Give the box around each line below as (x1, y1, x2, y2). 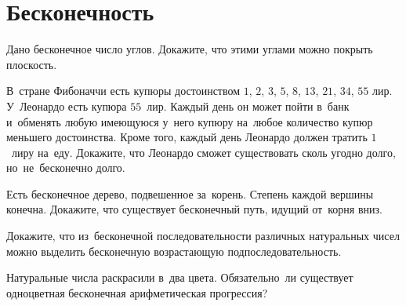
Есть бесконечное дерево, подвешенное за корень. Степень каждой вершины (6, 185, 374, 202)
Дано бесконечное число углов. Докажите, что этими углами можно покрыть (6, 41, 373, 57)
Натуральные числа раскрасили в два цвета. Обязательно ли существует (6, 269, 353, 286)
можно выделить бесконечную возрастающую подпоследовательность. (6, 242, 342, 259)
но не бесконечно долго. (6, 159, 125, 176)
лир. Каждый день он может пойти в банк (147, 97, 350, 114)
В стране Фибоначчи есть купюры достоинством (6, 82, 241, 99)
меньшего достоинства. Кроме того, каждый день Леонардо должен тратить (6, 129, 368, 145)
